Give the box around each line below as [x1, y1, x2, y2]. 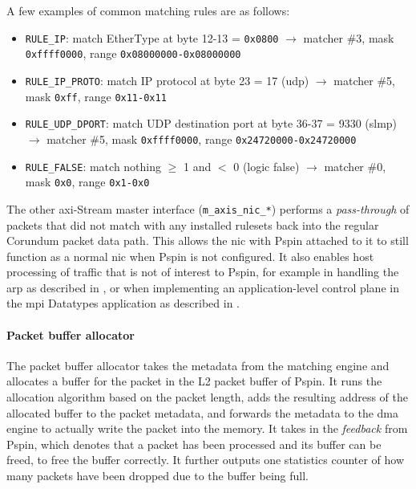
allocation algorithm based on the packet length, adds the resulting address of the [6, 389, 409, 405]
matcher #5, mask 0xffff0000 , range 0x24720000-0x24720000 [46, 130, 357, 147]
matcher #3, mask [303, 29, 394, 46]
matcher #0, [324, 157, 386, 174]
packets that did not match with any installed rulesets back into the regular [6, 216, 379, 233]
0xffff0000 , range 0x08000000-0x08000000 [25, 45, 241, 62]
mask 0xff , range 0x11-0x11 [25, 88, 167, 104]
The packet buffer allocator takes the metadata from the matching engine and [6, 357, 390, 373]
